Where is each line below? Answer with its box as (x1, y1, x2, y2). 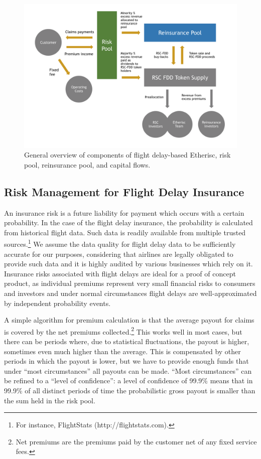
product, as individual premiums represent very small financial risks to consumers (4, 278, 255, 288)
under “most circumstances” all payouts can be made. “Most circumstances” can (4, 365, 252, 376)
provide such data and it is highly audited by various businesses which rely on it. (4, 258, 253, 269)
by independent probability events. (4, 297, 111, 308)
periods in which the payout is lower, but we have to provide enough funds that (4, 356, 249, 366)
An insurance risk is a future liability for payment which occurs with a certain (4, 207, 244, 218)
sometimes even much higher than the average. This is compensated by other (4, 346, 241, 356)
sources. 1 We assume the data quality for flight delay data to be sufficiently (4, 237, 236, 249)
